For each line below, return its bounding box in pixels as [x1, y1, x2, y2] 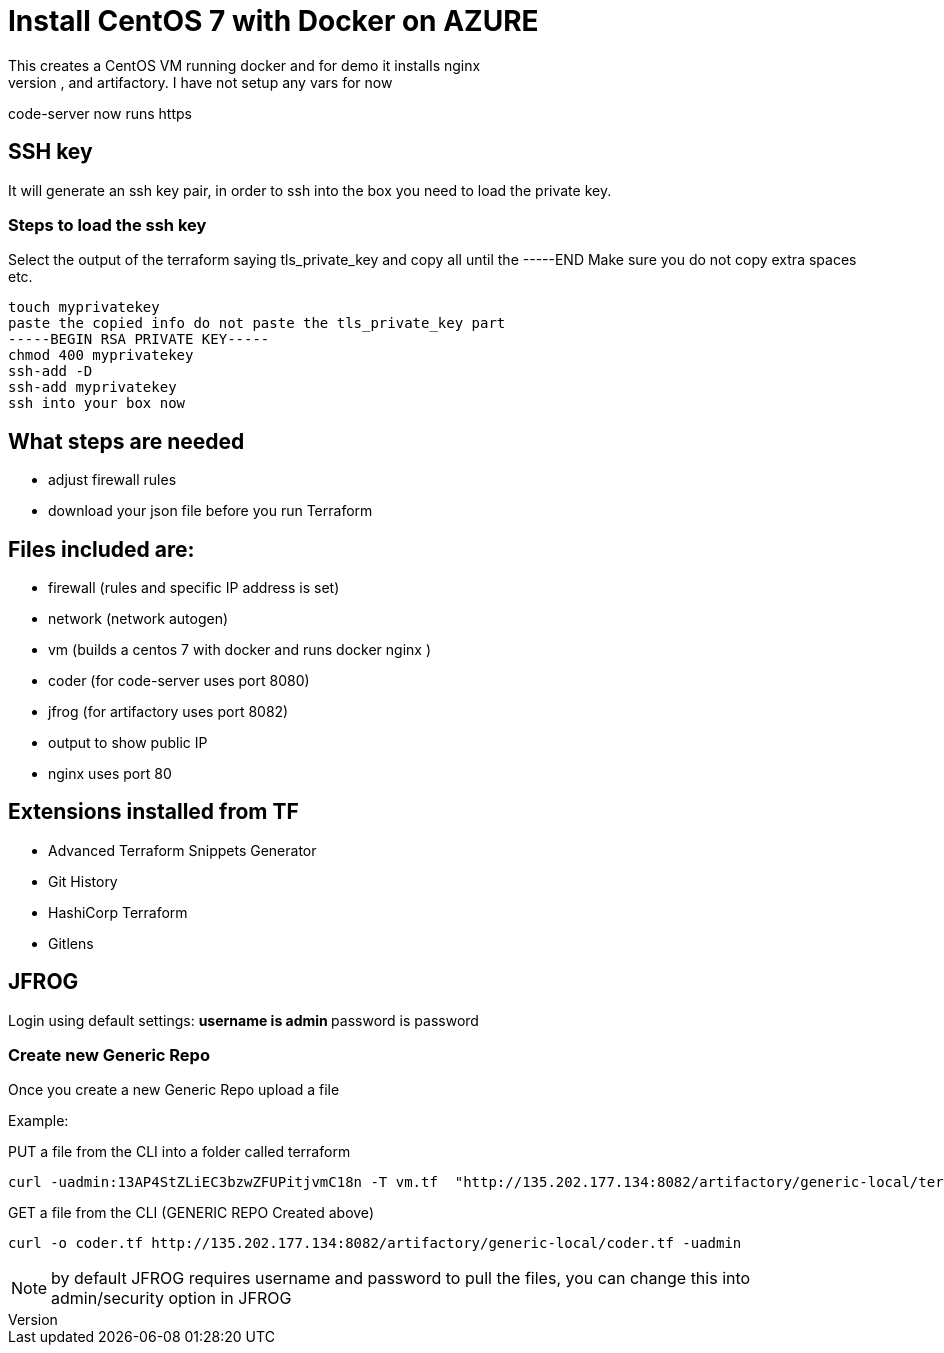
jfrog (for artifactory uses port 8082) [48, 703, 289, 721]
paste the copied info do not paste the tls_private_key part [8, 315, 506, 332]
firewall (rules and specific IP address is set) [48, 579, 340, 597]
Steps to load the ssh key [8, 214, 207, 235]
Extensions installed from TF [8, 799, 299, 825]
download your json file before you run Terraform [48, 502, 373, 520]
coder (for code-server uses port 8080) [48, 672, 310, 690]
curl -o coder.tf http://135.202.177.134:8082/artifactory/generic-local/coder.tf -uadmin [8, 1235, 742, 1252]
